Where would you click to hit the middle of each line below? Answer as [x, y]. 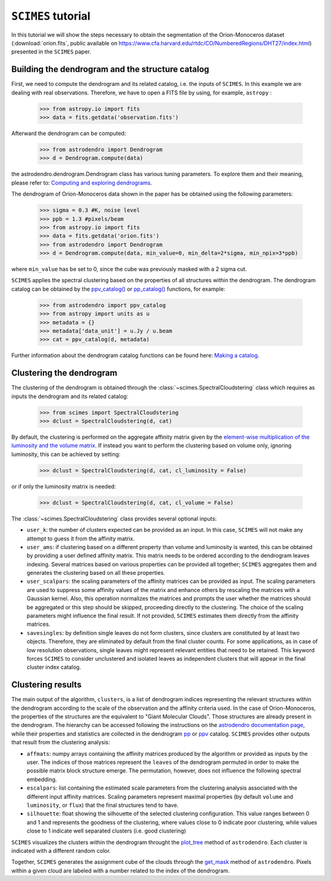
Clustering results [47, 685]
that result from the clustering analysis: [61, 742]
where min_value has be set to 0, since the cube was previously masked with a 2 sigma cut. [129, 269]
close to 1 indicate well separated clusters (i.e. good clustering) [106, 831]
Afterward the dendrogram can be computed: [69, 133]
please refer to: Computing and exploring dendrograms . [82, 183]
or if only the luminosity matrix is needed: [64, 486]
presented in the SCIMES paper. [51, 52]
